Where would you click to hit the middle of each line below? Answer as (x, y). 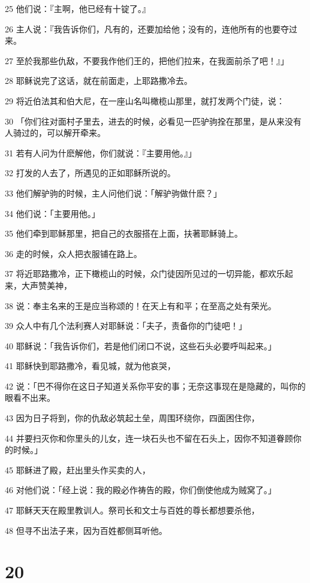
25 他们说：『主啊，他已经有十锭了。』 (78, 8)
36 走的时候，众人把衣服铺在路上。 (73, 253)
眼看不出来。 (30, 398)
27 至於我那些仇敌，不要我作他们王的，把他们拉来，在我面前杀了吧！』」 (147, 60)
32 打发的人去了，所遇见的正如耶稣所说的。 (90, 173)
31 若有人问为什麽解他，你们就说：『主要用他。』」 (101, 152)
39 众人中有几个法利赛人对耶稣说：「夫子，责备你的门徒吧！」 (126, 326)
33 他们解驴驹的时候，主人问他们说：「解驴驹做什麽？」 (113, 193)
